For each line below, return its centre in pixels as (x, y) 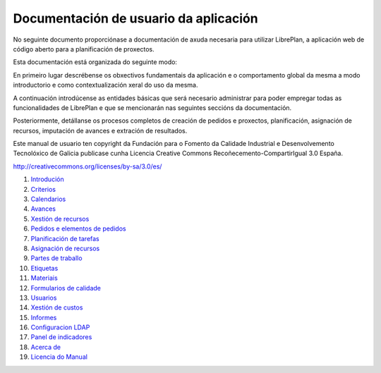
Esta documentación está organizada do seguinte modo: (95, 62)
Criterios (43, 189)
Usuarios (44, 298)
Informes (44, 317)
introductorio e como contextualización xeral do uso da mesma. (105, 85)
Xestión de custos (57, 307)
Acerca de (46, 347)
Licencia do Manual (59, 357)
